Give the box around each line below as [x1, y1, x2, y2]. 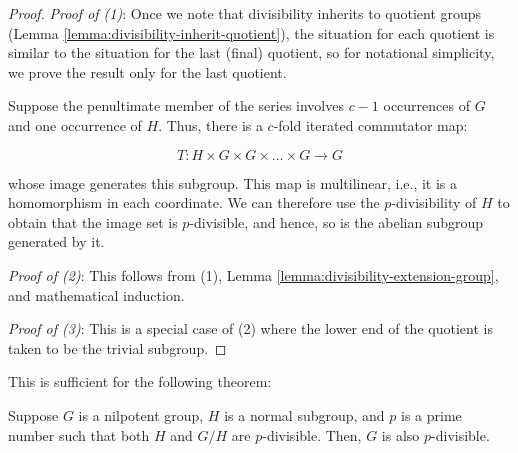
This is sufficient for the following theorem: [8, 371, 272, 392]
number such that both [8, 424, 150, 445]
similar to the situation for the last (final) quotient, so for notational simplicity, [8, 42, 495, 63]
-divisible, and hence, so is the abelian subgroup [189, 211, 483, 232]
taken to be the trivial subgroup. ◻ [8, 337, 227, 358]
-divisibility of [391, 192, 477, 213]
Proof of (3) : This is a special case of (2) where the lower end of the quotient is [8, 318, 493, 339]
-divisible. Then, [262, 424, 362, 445]
